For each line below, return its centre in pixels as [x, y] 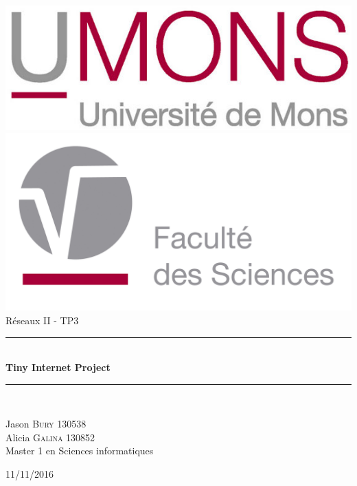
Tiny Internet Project [58, 367]
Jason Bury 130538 [46, 424]
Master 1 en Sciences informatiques [80, 451]
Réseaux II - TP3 [42, 320]
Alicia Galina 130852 [50, 437]
